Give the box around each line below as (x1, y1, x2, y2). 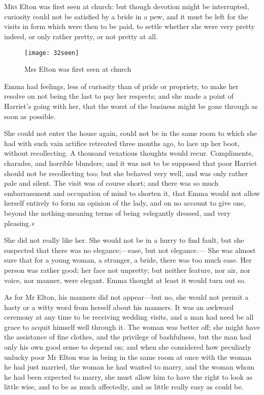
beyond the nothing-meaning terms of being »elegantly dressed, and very (4, 207, 231, 218)
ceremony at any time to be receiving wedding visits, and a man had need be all (4, 312, 254, 322)
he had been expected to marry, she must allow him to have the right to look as (4, 371, 253, 382)
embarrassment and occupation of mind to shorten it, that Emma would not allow (4, 187, 260, 198)
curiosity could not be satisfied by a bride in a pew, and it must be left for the (4, 11, 248, 21)
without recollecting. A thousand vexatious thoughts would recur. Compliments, (4, 148, 253, 158)
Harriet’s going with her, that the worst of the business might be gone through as (4, 101, 258, 111)
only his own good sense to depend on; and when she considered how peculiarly (4, 342, 251, 352)
